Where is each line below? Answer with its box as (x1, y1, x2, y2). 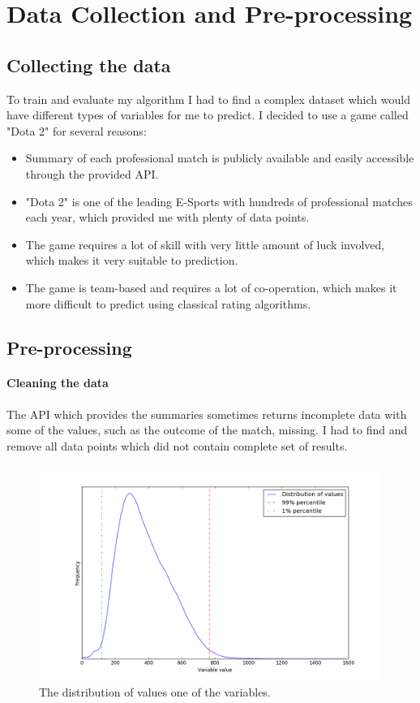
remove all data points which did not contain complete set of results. (6, 437, 348, 454)
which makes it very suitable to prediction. (25, 252, 238, 269)
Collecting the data (6, 52, 171, 77)
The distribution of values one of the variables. (39, 684, 271, 701)
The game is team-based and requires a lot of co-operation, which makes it (25, 278, 397, 295)
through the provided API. (25, 165, 159, 182)
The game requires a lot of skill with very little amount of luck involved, (25, 235, 385, 252)
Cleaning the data (6, 374, 109, 391)
